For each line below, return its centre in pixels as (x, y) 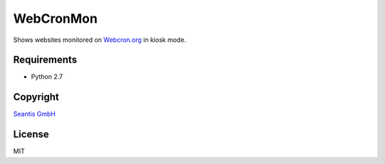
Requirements (45, 60)
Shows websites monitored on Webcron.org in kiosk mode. (100, 40)
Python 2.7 (47, 77)
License (31, 135)
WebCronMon (55, 18)
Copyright (36, 97)
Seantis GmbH (35, 114)
